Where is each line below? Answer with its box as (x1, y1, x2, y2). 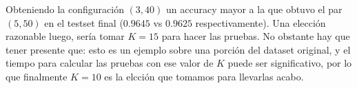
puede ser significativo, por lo (227, 56, 352, 70)
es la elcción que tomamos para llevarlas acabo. (104, 69, 304, 83)
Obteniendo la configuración (6, 2, 124, 16)
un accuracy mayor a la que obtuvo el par (165, 2, 343, 16)
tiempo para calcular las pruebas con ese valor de (6, 56, 214, 70)
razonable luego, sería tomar (6, 29, 125, 43)
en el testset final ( (44, 15, 123, 30)
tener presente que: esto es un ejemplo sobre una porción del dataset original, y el (6, 42, 351, 56)
